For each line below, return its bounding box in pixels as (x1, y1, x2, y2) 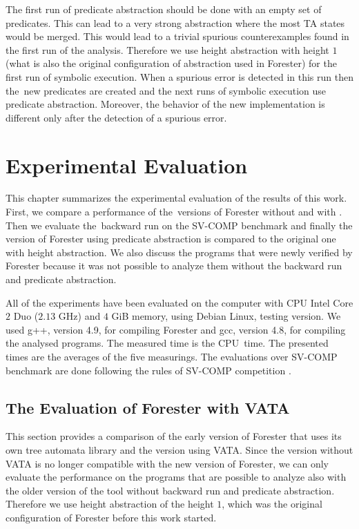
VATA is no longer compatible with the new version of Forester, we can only (6, 456, 329, 470)
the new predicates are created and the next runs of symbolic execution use (6, 83, 326, 97)
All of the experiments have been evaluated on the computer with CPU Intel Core (6, 295, 353, 309)
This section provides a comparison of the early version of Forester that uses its (6, 429, 342, 443)
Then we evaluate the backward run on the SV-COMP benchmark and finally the (6, 218, 353, 232)
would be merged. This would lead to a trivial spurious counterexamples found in (6, 29, 349, 44)
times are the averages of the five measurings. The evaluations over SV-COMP (6, 349, 338, 363)
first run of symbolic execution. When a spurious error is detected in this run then (6, 69, 353, 84)
